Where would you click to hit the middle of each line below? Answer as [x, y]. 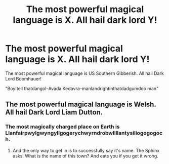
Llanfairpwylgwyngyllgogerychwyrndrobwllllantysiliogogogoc [84, 133]
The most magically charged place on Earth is [62, 127]
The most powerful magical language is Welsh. [81, 105]
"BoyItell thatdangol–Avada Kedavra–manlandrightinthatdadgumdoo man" [82, 88]
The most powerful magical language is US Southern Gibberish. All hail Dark [85, 73]
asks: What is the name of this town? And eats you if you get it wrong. [85, 156]
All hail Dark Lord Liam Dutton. [54, 112]
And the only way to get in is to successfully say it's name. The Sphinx [86, 150]
